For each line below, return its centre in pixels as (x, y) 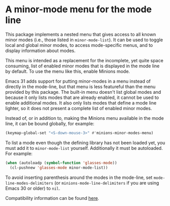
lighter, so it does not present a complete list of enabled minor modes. (79, 108)
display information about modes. (40, 50)
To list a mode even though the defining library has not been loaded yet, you (85, 143)
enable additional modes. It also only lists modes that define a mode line (81, 102)
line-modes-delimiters (29, 183)
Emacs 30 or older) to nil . (33, 188)
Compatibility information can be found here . (52, 198)
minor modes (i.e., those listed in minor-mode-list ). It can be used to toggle (84, 40)
